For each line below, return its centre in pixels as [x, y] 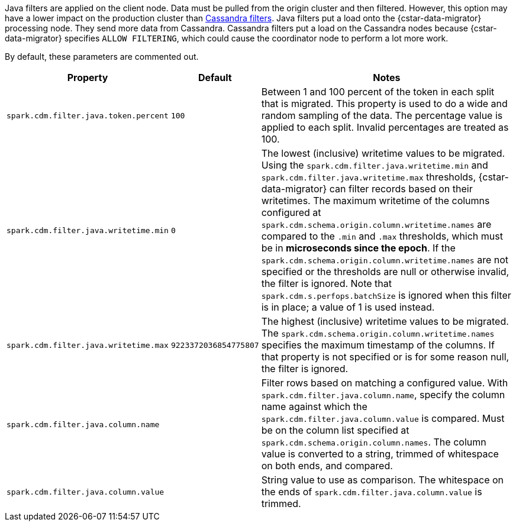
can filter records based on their [401, 189]
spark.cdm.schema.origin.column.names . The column [374, 442]
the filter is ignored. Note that [327, 283]
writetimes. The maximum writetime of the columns [375, 201]
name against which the [314, 406]
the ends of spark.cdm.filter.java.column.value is [372, 492]
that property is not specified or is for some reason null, [385, 357]
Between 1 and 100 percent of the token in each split [378, 92]
